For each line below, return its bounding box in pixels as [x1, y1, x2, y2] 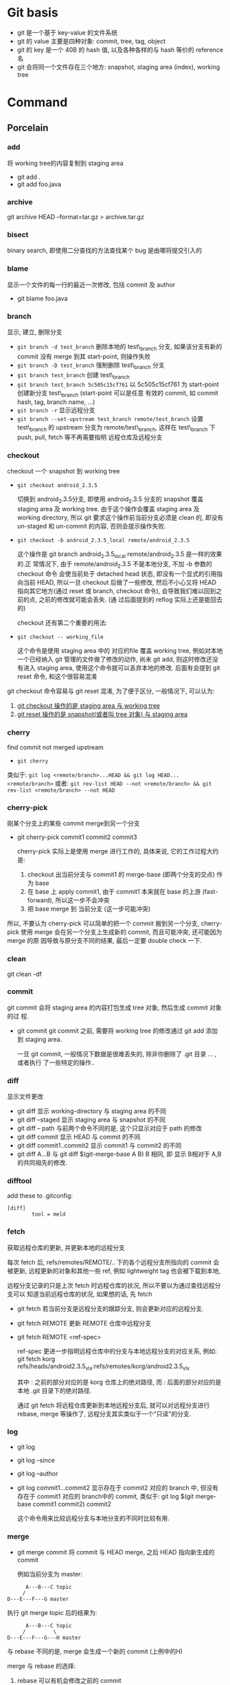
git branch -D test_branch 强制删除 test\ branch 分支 [16, 361, 165, 370]
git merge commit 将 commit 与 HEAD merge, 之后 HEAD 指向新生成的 [16, 1548, 215, 1556]
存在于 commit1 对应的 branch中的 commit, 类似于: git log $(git [16, 1492, 194, 1500]
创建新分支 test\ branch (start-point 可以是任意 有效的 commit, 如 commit [16, 389, 218, 399]
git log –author [16, 1469, 58, 1477]
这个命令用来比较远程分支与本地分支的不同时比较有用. [16, 1514, 170, 1522]
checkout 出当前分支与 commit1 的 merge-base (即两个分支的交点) [27, 871, 215, 879]
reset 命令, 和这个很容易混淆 [16, 672, 97, 680]
